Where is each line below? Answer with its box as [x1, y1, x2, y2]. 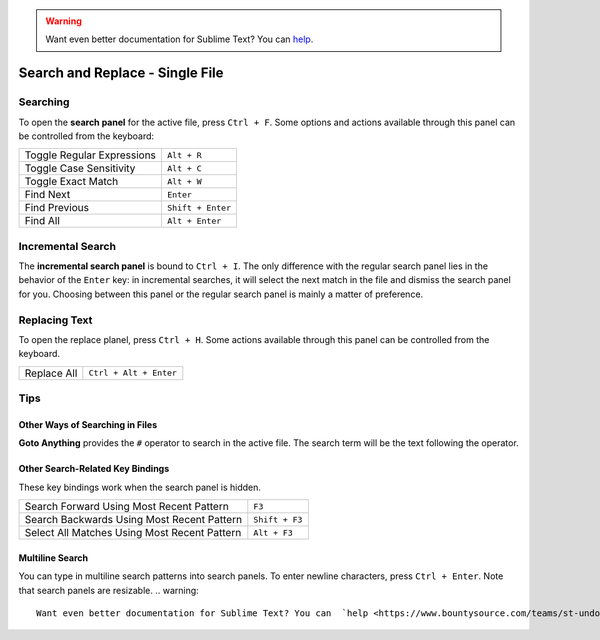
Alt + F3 [253, 527, 294, 538]
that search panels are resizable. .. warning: [18, 584, 199, 596]
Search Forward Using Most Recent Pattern [24, 500, 229, 514]
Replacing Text [18, 313, 93, 327]
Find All [24, 214, 60, 228]
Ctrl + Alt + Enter [88, 368, 177, 379]
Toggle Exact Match [24, 175, 119, 189]
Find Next [24, 188, 71, 202]
